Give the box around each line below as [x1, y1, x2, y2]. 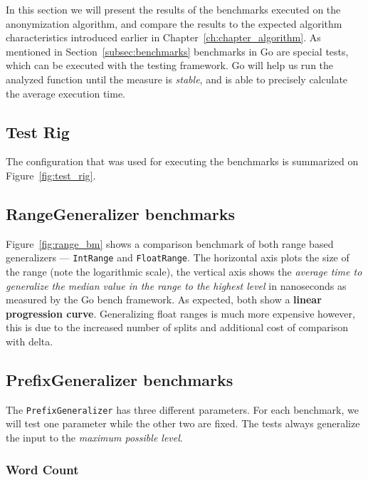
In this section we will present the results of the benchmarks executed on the [6, 2, 341, 16]
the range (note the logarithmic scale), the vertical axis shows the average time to [6, 264, 362, 278]
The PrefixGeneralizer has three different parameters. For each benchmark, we [6, 402, 359, 417]
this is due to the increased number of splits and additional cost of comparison [6, 320, 348, 335]
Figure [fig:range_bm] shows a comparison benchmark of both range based [6, 236, 334, 251]
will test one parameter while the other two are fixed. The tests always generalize [6, 416, 360, 431]
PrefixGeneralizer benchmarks [6, 368, 233, 390]
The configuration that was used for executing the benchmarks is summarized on [6, 154, 359, 169]
